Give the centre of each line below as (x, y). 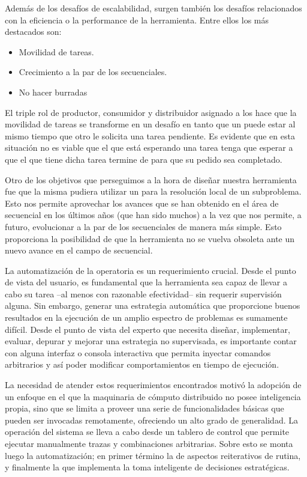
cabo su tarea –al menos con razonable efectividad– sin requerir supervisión (143, 293)
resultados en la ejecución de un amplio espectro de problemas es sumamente (146, 317)
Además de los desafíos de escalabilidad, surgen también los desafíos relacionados (153, 8)
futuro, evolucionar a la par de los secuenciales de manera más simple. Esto (143, 226)
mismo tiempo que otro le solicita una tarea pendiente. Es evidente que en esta (150, 135)
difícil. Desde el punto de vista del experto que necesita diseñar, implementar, (148, 329)
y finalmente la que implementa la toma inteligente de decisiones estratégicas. (147, 467)
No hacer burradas (53, 92)
